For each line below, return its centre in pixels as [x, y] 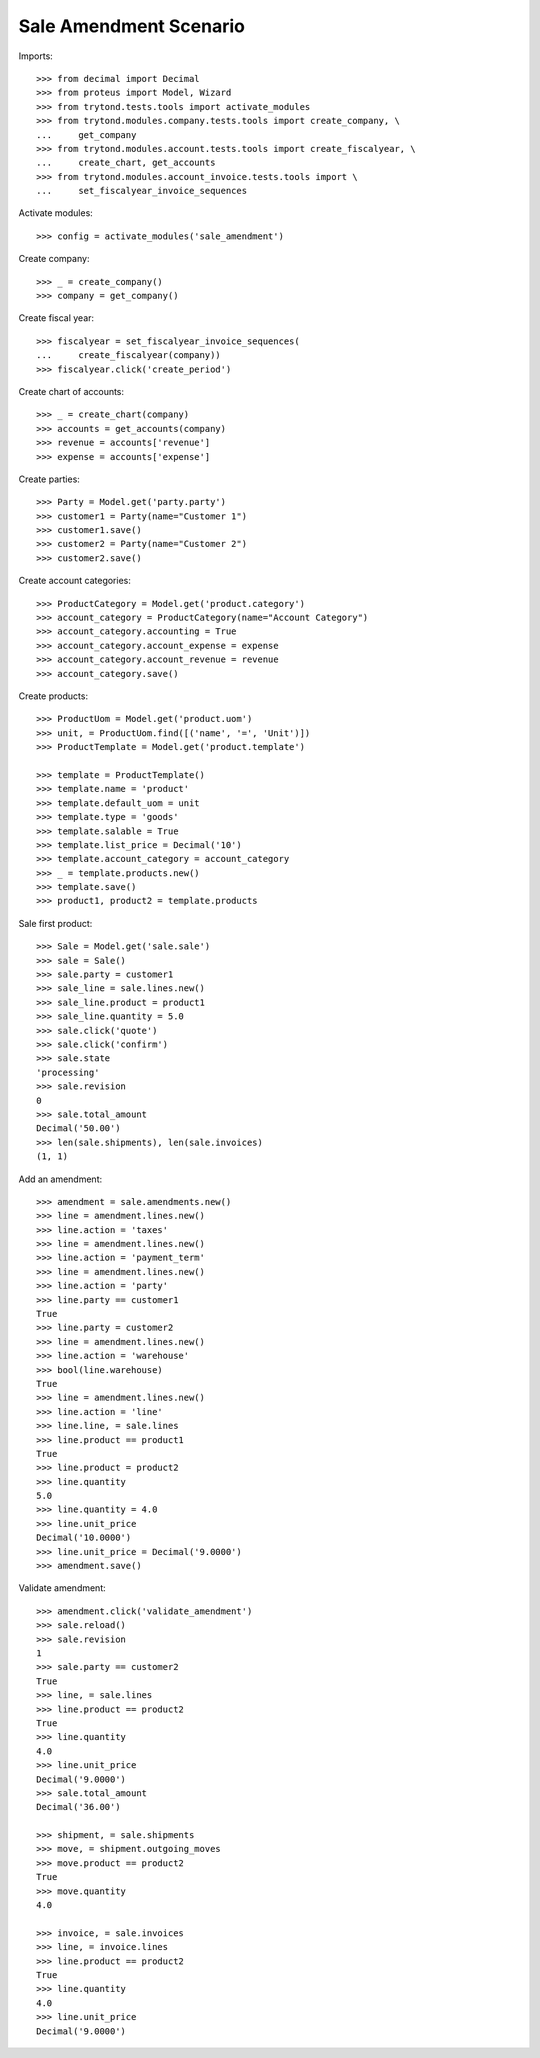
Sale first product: [55, 923]
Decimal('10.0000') [84, 1538]
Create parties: [49, 479]
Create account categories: [75, 581]
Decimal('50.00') [78, 1128]
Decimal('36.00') [78, 1807]
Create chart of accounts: [71, 391]
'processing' [68, 1072]
